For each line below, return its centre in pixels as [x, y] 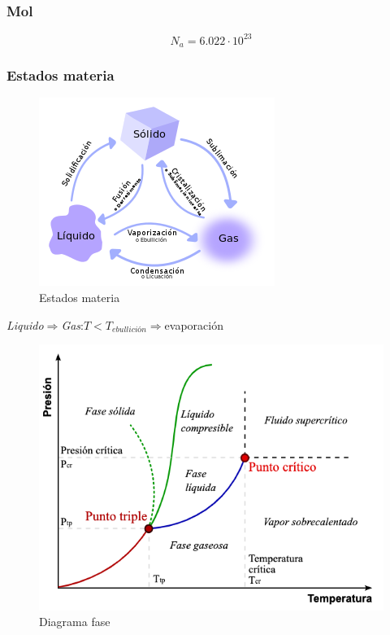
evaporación [194, 324]
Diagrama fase [75, 622]
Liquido [25, 324]
